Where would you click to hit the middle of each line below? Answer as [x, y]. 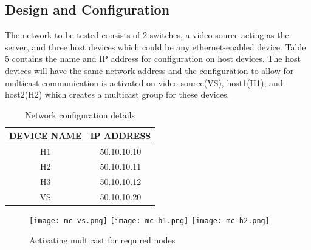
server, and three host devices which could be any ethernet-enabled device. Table [155, 46]
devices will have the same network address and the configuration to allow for [149, 70]
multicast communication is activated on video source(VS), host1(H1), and [144, 82]
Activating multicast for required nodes [102, 240]
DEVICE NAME [46, 136]
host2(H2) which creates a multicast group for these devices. [117, 94]
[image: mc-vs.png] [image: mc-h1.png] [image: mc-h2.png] [149, 221]
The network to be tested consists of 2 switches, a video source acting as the [147, 35]
